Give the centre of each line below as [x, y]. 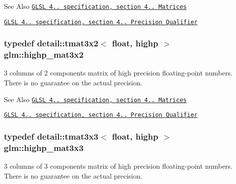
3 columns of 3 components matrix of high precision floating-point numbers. [118, 166]
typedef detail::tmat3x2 [51, 43]
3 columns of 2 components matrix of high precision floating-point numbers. [118, 73]
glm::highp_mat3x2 [44, 55]
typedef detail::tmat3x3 [51, 136]
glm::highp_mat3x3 [44, 147]
